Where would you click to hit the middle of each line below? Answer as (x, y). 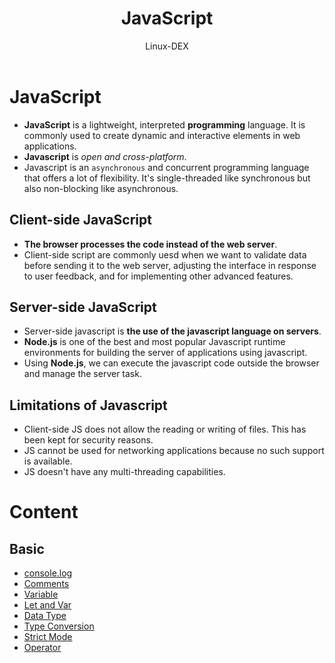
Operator (42, 648)
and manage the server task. (82, 374)
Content (44, 512)
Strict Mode (48, 637)
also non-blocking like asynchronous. (101, 188)
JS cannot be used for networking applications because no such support (174, 451)
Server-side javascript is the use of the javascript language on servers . (172, 331)
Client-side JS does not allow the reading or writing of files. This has (165, 429)
